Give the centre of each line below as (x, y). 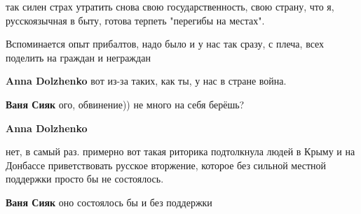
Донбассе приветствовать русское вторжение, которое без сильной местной (166, 165)
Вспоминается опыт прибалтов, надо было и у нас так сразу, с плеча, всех (165, 44)
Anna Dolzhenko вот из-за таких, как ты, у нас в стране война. (146, 81)
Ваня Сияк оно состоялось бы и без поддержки (109, 202)
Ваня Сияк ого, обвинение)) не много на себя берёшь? (125, 104)
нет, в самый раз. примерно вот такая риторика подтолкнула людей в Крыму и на (180, 151)
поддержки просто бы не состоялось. (85, 179)
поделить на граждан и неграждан (78, 57)
